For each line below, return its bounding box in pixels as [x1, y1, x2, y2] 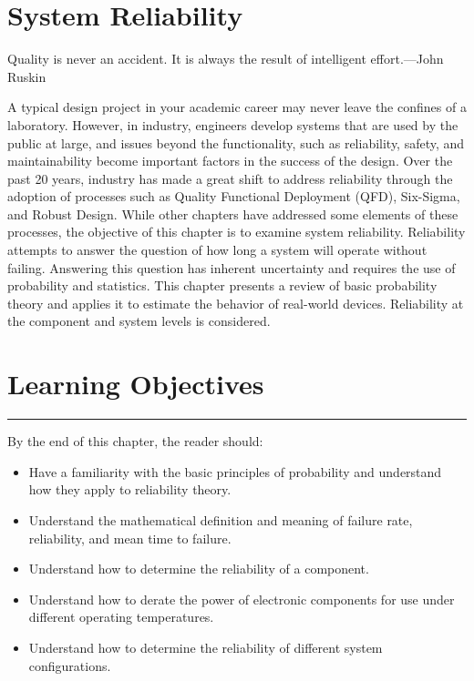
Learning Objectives [7, 365, 264, 402]
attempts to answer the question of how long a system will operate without [7, 240, 428, 259]
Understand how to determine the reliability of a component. [28, 559, 369, 578]
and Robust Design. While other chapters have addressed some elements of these [7, 204, 459, 223]
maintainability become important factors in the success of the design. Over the [7, 151, 453, 170]
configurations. [28, 656, 111, 675]
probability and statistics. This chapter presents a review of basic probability [7, 276, 438, 295]
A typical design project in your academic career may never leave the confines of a [7, 97, 467, 117]
